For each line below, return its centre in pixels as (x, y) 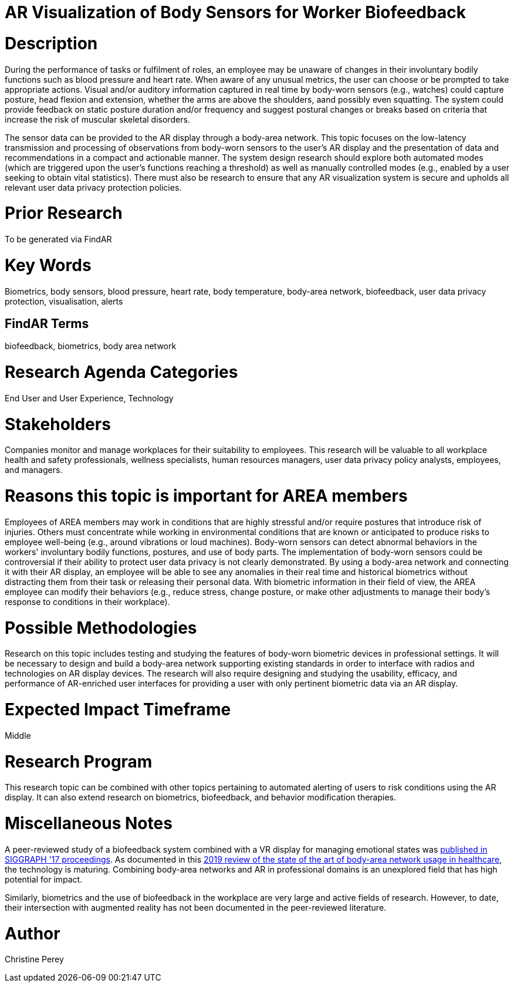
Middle (18, 735)
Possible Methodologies (101, 628)
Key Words (48, 265)
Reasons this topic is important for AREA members (206, 496)
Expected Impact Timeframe (118, 710)
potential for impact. (44, 879)
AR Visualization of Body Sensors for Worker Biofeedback (235, 12)
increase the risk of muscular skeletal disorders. (97, 119)
